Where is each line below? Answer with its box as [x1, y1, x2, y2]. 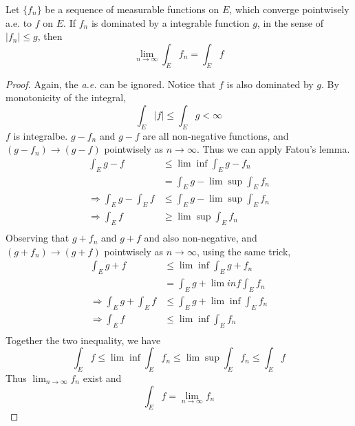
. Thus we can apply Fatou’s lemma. [196, 142, 350, 156]
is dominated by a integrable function [91, 15, 250, 30]
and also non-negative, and [144, 231, 257, 245]
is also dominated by [226, 76, 314, 91]
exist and [83, 371, 122, 385]
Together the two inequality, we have [6, 332, 161, 347]
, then [37, 29, 63, 43]
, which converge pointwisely [229, 2, 349, 16]
